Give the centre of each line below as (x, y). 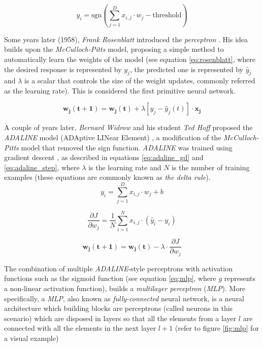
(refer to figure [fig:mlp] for (217, 328)
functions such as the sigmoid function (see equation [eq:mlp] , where (110, 278)
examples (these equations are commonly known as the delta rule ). (107, 177)
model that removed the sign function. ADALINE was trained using (127, 147)
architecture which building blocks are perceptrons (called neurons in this (119, 308)
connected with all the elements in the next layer (80, 328)
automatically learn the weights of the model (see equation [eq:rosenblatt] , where (130, 59)
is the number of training (211, 167)
